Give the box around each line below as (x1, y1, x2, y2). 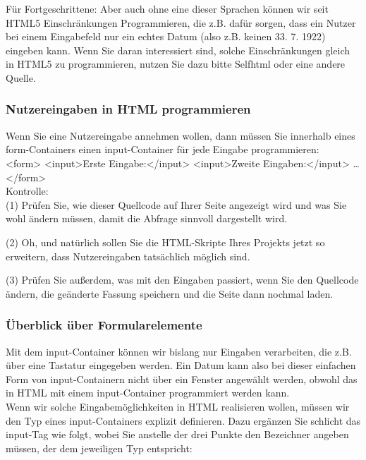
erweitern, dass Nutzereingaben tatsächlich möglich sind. (6, 248, 250, 263)
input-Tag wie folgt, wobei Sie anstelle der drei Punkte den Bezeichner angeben (6, 427, 349, 442)
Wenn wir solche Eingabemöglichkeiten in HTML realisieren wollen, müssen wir (6, 399, 350, 413)
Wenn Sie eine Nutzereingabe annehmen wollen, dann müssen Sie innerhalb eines (6, 128, 355, 143)
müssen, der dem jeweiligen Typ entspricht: (6, 440, 193, 455)
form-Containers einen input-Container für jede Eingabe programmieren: (6, 142, 319, 157)
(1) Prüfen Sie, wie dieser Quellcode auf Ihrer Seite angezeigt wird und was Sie (6, 197, 347, 212)
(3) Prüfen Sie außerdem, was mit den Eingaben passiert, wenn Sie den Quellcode (6, 272, 359, 287)
